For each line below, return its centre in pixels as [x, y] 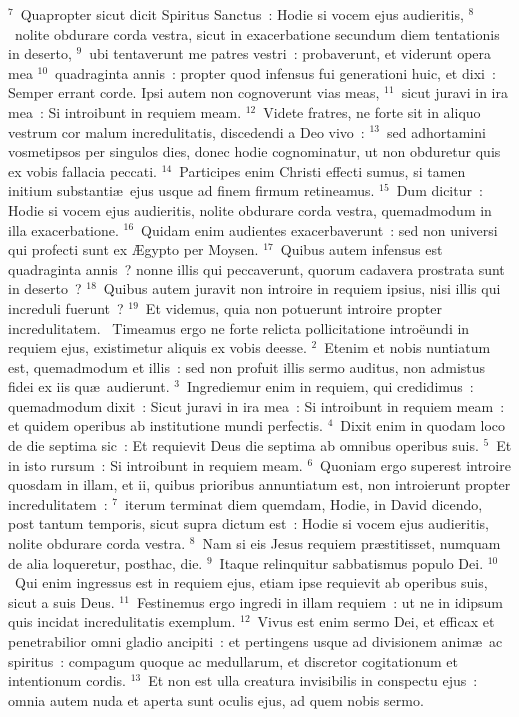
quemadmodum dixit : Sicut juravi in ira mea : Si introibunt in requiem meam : [256, 405]
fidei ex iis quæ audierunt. [89, 386]
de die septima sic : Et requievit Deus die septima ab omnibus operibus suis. [243, 445]
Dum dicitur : [439, 190]
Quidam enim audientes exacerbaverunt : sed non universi [319, 229]
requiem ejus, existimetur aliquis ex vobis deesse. [157, 347]
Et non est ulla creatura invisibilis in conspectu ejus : [313, 680]
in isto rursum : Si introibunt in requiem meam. [155, 464]
